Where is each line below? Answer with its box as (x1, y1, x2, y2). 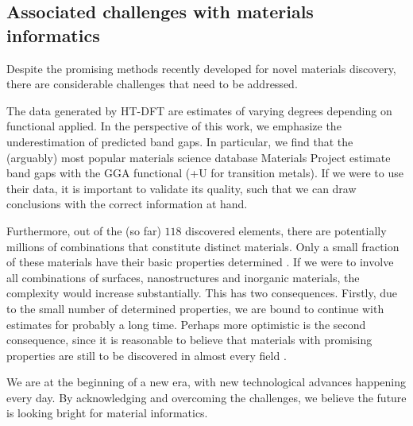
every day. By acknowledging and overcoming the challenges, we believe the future (6, 389, 407, 405)
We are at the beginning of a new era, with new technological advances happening (6, 374, 406, 390)
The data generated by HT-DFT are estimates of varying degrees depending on (6, 102, 392, 118)
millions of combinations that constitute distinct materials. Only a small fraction (6, 238, 399, 254)
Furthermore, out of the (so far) (6, 222, 161, 238)
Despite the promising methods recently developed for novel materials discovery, (6, 60, 396, 76)
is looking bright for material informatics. (6, 405, 208, 421)
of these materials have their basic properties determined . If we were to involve (6, 254, 394, 270)
